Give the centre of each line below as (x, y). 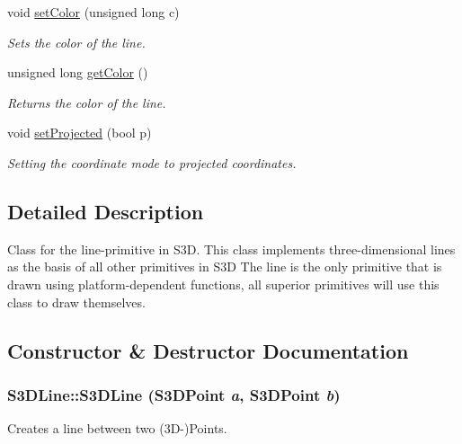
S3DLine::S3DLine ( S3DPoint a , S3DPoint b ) (174, 394)
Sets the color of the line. (76, 42)
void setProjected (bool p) (80, 133)
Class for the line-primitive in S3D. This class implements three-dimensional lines (231, 249)
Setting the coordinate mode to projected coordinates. (152, 162)
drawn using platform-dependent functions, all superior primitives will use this (223, 284)
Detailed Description (106, 211)
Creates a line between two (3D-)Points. (117, 428)
